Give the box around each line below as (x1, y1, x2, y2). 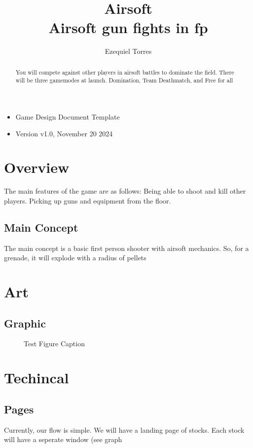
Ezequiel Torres (105, 46, 152, 56)
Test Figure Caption (24, 338, 85, 349)
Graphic (4, 315, 46, 330)
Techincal (4, 367, 69, 388)
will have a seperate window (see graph (4, 434, 122, 445)
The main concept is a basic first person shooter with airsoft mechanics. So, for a (4, 243, 249, 253)
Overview (4, 157, 70, 177)
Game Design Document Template (15, 112, 120, 122)
